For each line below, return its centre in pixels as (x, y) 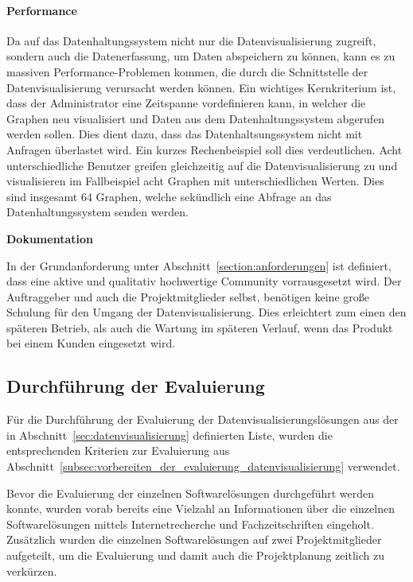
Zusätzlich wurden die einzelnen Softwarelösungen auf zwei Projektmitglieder (194, 539)
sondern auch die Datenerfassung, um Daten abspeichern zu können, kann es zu (201, 56)
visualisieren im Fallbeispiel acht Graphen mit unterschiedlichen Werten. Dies (195, 181)
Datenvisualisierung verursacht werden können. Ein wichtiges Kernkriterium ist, (201, 87)
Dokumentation (50, 238)
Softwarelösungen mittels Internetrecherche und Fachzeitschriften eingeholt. (190, 524)
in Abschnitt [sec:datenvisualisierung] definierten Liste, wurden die (169, 435)
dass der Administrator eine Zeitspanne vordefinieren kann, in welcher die (186, 103)
